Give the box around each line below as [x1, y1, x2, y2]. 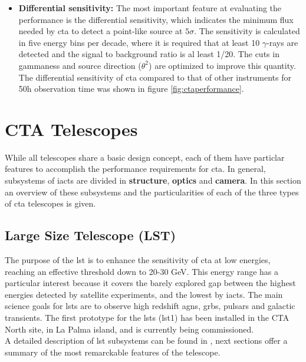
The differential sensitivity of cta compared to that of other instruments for [18, 71, 291, 83]
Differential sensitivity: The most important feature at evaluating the [18, 2, 282, 14]
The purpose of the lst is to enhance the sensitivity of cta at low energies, [5, 254, 271, 266]
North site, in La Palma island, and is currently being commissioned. [5, 323, 254, 335]
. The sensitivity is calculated [194, 25, 300, 37]
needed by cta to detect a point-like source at [18, 25, 183, 37]
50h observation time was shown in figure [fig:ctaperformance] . [18, 82, 244, 95]
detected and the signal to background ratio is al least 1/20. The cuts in [18, 48, 279, 60]
